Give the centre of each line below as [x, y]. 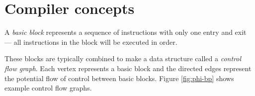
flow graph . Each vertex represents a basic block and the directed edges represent [128, 68]
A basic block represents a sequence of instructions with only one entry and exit [126, 32]
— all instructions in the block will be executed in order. [91, 42]
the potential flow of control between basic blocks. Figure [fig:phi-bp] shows [119, 78]
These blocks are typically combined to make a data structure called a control [123, 58]
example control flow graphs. [48, 88]
